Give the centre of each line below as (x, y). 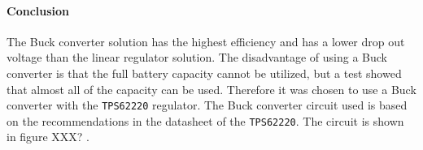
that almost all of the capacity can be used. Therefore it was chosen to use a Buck (211, 89)
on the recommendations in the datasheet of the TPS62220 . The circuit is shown (205, 120)
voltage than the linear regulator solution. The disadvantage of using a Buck (197, 57)
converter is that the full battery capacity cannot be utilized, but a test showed (204, 73)
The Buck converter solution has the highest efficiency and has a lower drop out (206, 41)
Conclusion (38, 10)
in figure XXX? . (48, 137)
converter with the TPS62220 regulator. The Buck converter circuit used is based (207, 105)
